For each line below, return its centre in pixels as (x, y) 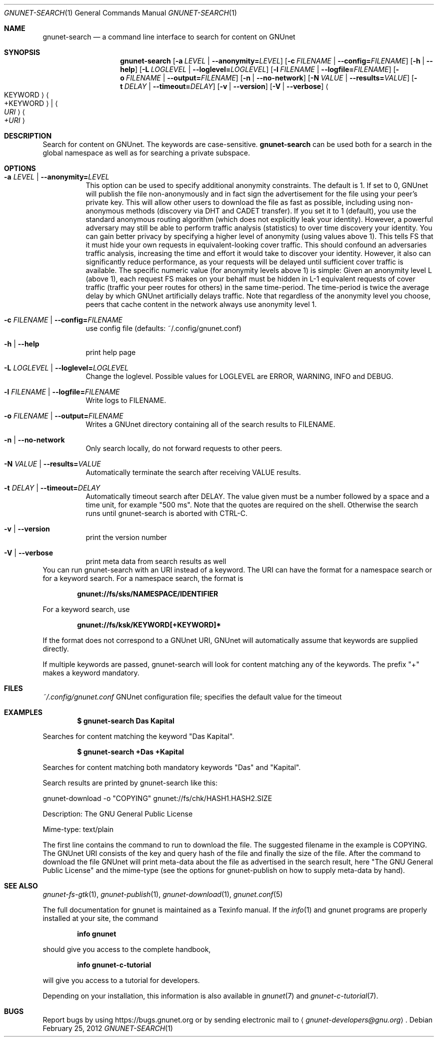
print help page (111, 352)
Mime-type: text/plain (78, 829)
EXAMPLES (23, 712)
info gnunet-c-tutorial (114, 965)
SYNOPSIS (22, 52)
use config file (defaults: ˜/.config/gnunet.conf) (163, 328)
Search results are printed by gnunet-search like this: (130, 783)
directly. (56, 649)
